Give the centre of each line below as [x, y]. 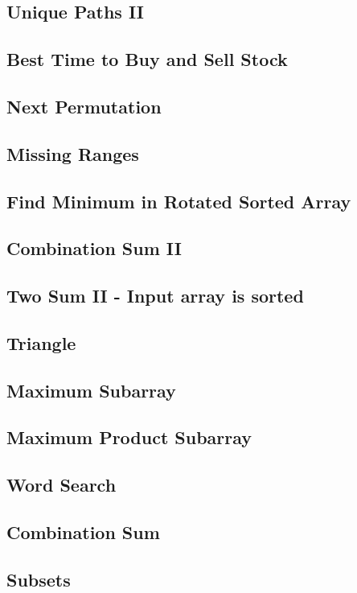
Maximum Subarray [91, 390]
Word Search [62, 485]
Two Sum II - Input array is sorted [155, 296]
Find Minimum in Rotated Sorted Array [179, 201]
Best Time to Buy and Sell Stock [147, 59]
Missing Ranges [73, 153]
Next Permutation [84, 106]
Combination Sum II [94, 248]
